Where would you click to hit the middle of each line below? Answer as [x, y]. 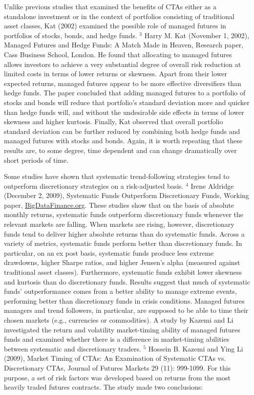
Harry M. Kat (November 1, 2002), [197, 35]
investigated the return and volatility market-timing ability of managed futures [122, 329]
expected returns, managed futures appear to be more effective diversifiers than [123, 83]
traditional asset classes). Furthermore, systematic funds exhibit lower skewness [123, 272]
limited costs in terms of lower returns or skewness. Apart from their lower [116, 74]
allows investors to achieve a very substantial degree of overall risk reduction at [123, 64]
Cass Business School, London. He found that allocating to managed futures [118, 54]
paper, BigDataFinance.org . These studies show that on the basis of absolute [119, 205]
